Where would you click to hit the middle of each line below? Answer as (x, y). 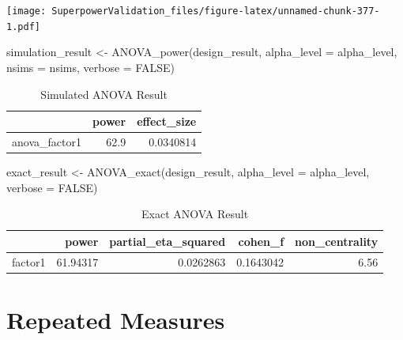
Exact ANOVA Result (195, 214)
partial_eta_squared (168, 241)
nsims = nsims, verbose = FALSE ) (90, 67)
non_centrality (337, 241)
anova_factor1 (47, 141)
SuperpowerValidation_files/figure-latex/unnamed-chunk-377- (216, 11)
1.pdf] (23, 26)
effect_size (167, 121)
